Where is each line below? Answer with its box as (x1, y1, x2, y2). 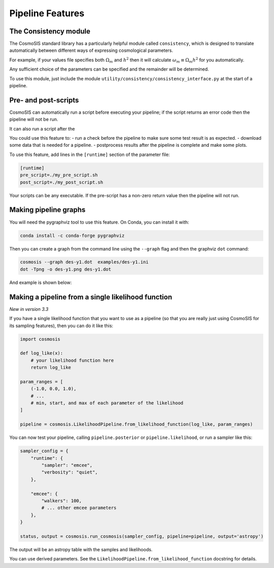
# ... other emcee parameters (41, 505, 117, 511)
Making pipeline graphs (9, 206, 86, 214)
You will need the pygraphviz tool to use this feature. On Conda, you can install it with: (9, 219, 190, 225)
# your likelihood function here (30, 357, 114, 363)
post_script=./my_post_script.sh (20, 179, 104, 185)
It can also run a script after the (9, 125, 75, 132)
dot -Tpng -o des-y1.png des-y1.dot (20, 266, 112, 272)
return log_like (30, 365, 71, 370)
